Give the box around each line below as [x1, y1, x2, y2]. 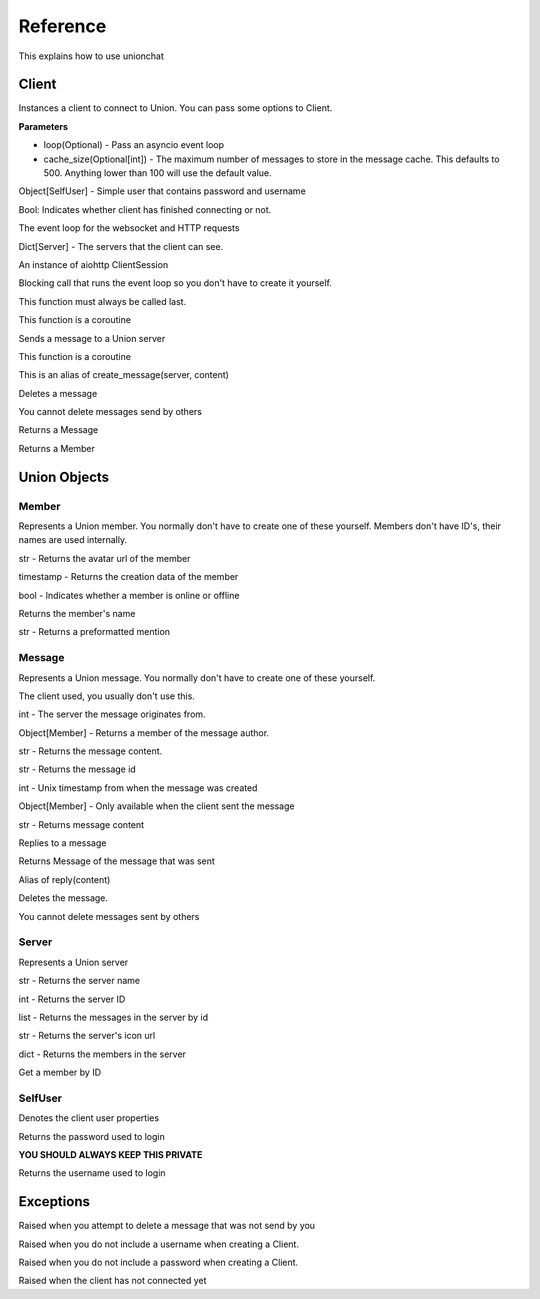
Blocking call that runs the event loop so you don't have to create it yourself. [18, 277, 332, 289]
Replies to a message [18, 837, 107, 849]
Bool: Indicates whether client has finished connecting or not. [18, 203, 272, 215]
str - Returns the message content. [18, 745, 163, 757]
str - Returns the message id [18, 763, 137, 775]
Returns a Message [18, 424, 99, 436]
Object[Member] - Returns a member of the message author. [18, 726, 270, 739]
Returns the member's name [18, 607, 136, 619]
